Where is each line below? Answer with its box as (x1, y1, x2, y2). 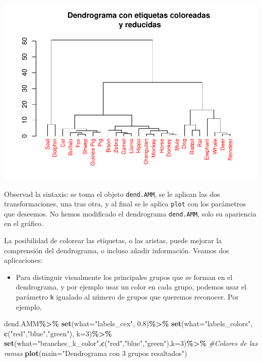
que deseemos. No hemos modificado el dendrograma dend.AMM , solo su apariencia (4, 208, 256, 219)
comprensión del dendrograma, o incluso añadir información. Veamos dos (4, 245, 229, 255)
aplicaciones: (4, 255, 43, 265)
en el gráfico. (4, 218, 43, 229)
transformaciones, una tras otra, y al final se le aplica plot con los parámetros (4, 198, 246, 209)
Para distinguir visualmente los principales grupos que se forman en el (16, 271, 233, 282)
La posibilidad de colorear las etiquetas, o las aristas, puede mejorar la (4, 235, 222, 246)
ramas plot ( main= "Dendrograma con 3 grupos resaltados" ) (4, 348, 187, 358)
